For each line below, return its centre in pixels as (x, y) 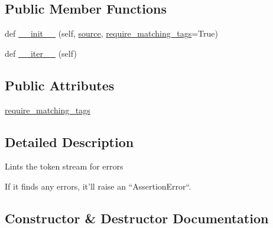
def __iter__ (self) (41, 53)
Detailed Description (69, 141)
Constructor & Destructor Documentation (137, 218)
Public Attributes (60, 85)
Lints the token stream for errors (64, 166)
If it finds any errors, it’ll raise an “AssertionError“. (98, 186)
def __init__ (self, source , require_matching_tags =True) (111, 33)
